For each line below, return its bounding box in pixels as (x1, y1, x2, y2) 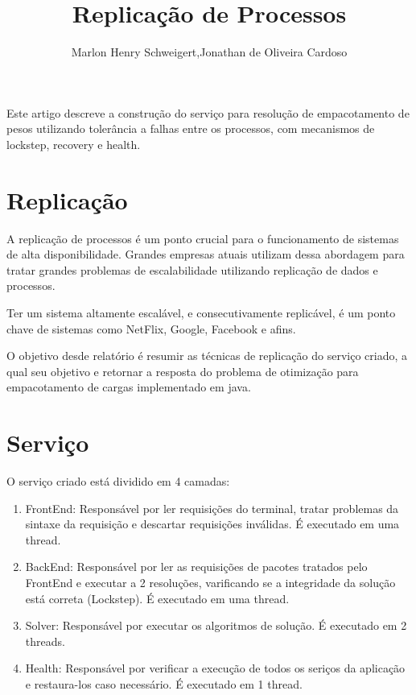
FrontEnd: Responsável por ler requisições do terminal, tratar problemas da (25, 499, 399, 516)
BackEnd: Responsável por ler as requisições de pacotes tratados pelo (25, 558, 368, 575)
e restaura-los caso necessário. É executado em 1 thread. (25, 676, 303, 693)
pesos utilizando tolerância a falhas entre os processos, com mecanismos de (6, 120, 375, 137)
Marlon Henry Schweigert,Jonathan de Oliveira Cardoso (71, 43, 348, 60)
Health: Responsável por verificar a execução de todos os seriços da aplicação (25, 660, 406, 676)
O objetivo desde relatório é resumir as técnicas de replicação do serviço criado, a (6, 347, 407, 364)
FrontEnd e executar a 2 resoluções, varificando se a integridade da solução (25, 574, 396, 591)
